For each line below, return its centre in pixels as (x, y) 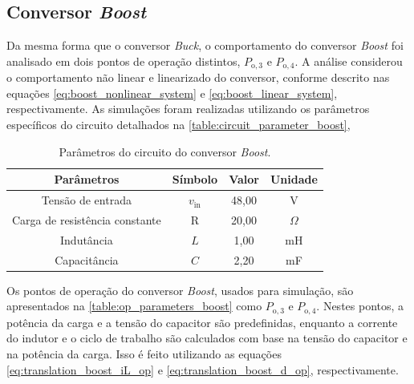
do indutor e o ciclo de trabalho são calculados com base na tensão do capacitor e (207, 338)
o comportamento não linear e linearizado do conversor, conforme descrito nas (198, 77)
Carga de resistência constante (87, 219)
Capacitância (87, 259)
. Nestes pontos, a (360, 306)
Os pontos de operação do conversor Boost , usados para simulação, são (180, 290)
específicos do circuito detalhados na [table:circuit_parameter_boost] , (179, 125)
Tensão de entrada (86, 200)
